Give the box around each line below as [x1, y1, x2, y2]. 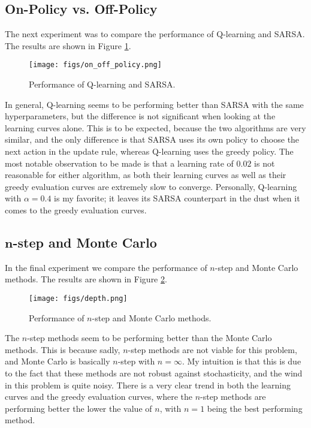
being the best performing [207, 402, 303, 414]
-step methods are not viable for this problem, [128, 343, 297, 355]
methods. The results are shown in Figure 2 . [5, 273, 167, 285]
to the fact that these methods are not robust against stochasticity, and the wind [5, 367, 303, 379]
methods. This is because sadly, [5, 343, 120, 355]
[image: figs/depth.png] [29, 294, 128, 303]
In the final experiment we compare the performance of [5, 261, 207, 273]
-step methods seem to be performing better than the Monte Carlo [27, 331, 272, 344]
